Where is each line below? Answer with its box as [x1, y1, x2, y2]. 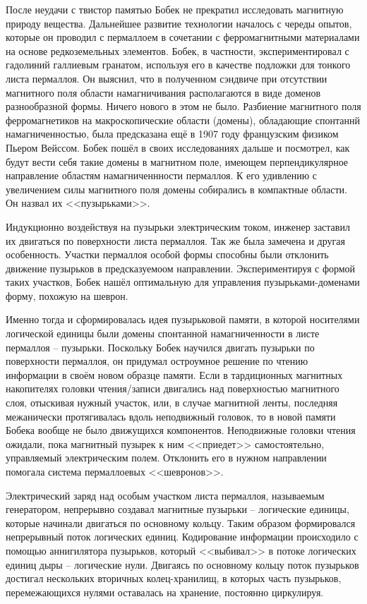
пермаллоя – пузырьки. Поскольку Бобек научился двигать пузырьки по [6, 339, 315, 354]
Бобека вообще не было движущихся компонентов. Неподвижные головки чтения [6, 423, 356, 437]
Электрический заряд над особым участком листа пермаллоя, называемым [6, 488, 325, 502]
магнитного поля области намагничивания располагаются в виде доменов [6, 85, 321, 99]
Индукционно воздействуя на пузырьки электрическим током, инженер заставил [6, 219, 350, 234]
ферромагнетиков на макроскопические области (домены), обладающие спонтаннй [6, 112, 361, 127]
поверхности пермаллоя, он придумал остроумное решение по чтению [6, 354, 308, 368]
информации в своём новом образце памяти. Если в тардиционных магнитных [6, 367, 343, 382]
